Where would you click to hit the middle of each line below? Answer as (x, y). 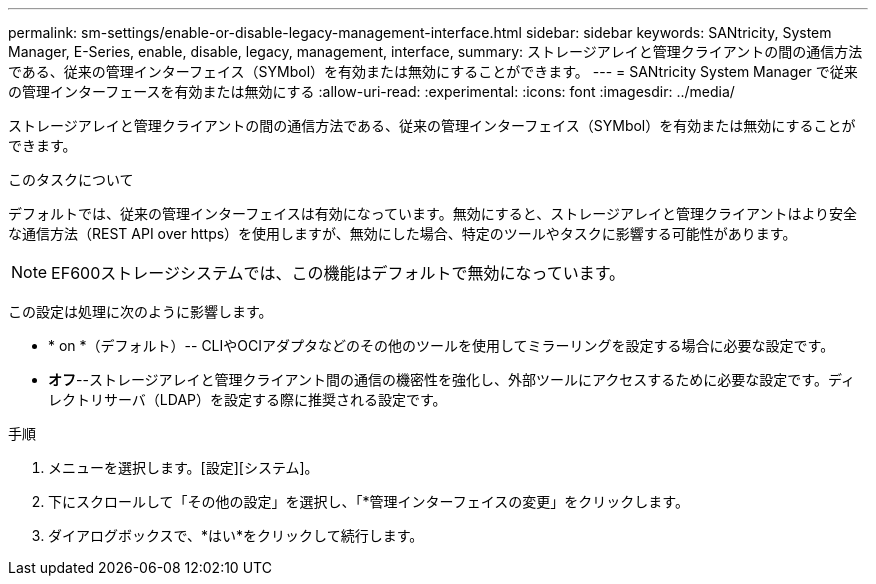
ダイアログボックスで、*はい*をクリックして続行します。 (236, 535)
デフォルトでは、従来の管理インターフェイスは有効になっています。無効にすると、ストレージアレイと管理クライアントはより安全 (433, 213)
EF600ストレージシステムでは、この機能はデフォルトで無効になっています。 (338, 273)
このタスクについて (71, 179)
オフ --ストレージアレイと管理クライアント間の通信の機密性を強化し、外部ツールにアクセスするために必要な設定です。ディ (451, 379)
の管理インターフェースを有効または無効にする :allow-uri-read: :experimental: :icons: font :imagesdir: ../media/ (371, 91)
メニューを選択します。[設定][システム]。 (183, 467)
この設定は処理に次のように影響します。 (140, 311)
